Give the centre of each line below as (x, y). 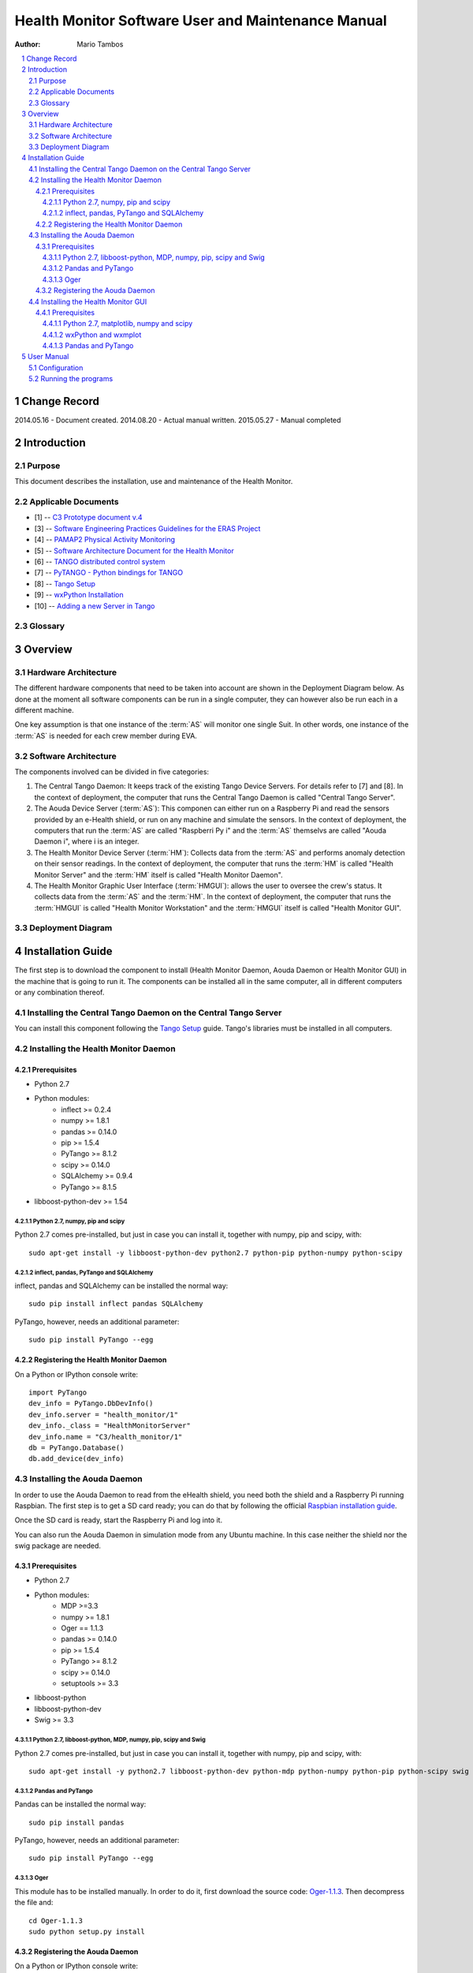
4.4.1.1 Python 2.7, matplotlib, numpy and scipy (117, 324)
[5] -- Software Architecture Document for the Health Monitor (134, 550)
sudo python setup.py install (87, 1932)
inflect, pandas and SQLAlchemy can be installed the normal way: (121, 1286)
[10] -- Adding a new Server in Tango (95, 606)
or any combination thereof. (60, 992)
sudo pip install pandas (76, 1822)
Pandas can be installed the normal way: (80, 1804)
